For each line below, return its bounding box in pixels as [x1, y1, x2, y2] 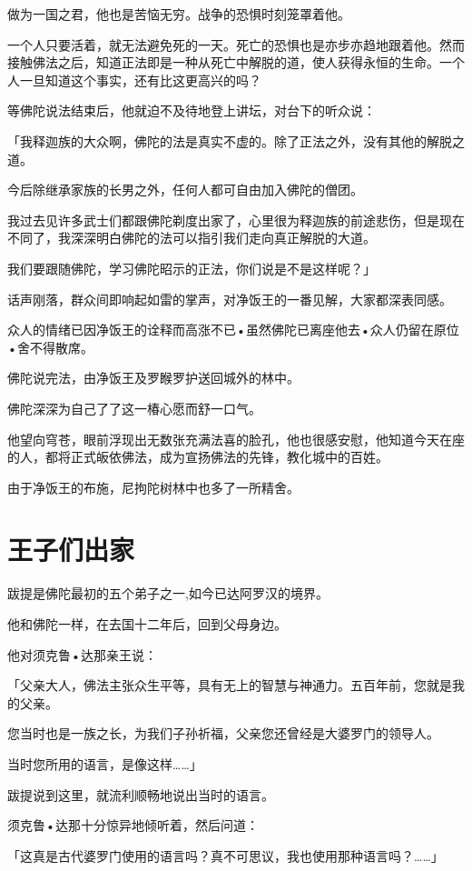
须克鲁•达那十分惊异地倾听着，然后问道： [7, 816, 259, 835]
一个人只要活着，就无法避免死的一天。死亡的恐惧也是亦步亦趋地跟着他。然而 [7, 35, 465, 54]
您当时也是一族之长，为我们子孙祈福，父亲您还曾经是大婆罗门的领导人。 [7, 724, 439, 743]
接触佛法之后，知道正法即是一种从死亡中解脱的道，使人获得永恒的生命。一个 [7, 53, 465, 72]
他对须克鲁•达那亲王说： [7, 645, 157, 664]
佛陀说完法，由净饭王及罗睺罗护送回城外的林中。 [7, 368, 300, 387]
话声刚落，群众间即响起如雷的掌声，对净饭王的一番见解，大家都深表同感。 [7, 289, 452, 308]
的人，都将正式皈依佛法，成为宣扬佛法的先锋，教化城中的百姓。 [7, 447, 388, 466]
